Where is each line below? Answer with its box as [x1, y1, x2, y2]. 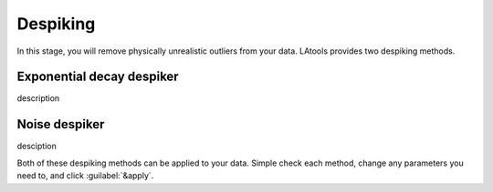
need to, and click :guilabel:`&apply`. [16, 170, 154, 181]
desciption [16, 141, 57, 152]
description [16, 93, 60, 104]
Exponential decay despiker [16, 69, 179, 85]
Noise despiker [16, 116, 105, 132]
